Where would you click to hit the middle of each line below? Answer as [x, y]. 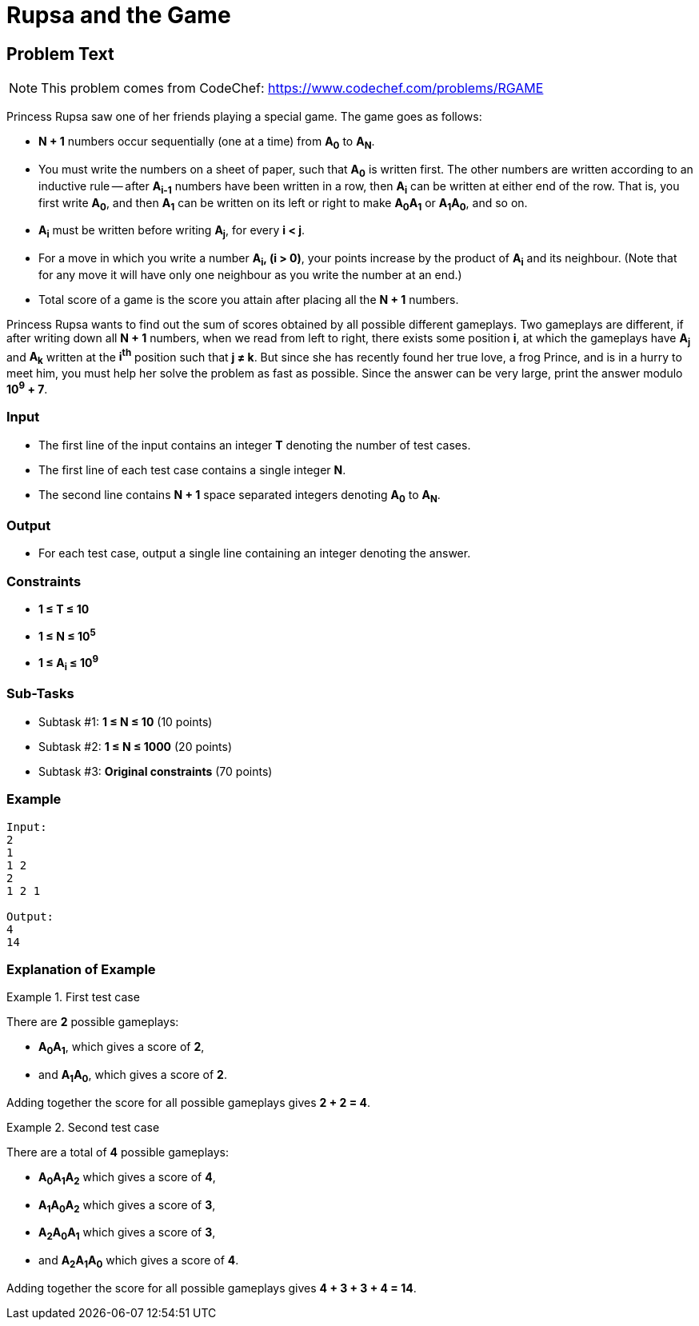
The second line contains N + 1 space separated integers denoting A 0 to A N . [240, 496]
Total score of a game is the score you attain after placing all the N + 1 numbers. [249, 299]
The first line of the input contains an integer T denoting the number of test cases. [255, 445]
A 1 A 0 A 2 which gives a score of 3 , [127, 1206]
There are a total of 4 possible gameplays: [118, 1152]
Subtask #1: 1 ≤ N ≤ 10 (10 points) [126, 721]
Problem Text [60, 54]
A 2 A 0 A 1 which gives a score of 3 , [127, 1234]
